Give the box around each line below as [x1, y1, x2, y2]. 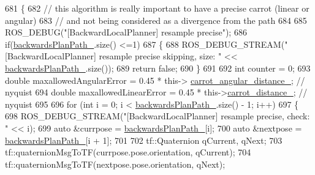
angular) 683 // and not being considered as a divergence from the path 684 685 [5, 13, 307, 26]
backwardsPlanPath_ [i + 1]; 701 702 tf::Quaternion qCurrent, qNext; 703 [5, 133, 283, 146]
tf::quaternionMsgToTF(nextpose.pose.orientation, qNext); [5, 157, 226, 170]
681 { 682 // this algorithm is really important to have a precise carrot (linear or [5, 2, 309, 14]
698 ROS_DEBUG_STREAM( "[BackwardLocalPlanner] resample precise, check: [5, 110, 310, 122]
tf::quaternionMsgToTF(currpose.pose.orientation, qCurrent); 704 [5, 146, 251, 158]
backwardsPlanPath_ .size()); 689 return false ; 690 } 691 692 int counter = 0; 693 [5, 61, 311, 74]
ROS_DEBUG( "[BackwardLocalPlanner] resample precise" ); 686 [5, 26, 247, 39]
